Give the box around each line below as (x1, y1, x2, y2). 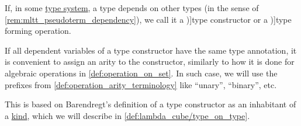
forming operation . (5, 24, 71, 37)
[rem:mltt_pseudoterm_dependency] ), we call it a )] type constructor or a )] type (5, 13, 292, 25)
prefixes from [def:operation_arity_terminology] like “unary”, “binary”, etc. (5, 78, 277, 90)
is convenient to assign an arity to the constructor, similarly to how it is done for (5, 55, 295, 68)
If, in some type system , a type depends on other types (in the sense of (5, 2, 259, 13)
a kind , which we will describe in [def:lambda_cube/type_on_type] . (5, 109, 250, 121)
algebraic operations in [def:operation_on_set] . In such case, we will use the (5, 66, 278, 79)
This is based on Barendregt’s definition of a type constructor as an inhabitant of (5, 98, 296, 110)
